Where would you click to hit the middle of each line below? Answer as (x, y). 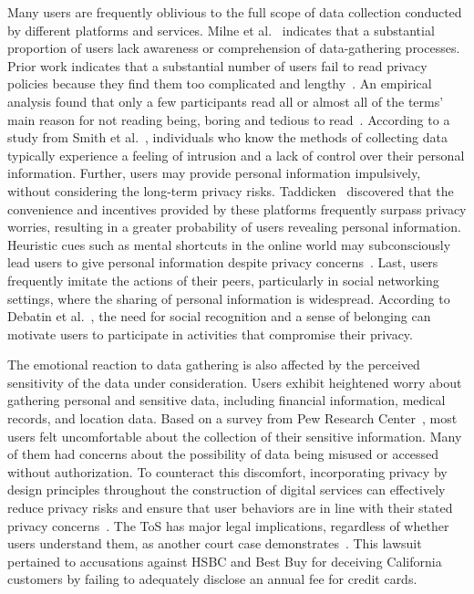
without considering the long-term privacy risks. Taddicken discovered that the (231, 190)
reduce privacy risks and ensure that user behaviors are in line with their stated (230, 508)
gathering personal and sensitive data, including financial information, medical (227, 400)
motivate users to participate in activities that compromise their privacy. (210, 333)
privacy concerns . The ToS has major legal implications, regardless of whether (228, 525)
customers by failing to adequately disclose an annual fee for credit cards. (212, 579)
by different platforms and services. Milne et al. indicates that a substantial (221, 30)
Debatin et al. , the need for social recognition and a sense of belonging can (219, 316)
